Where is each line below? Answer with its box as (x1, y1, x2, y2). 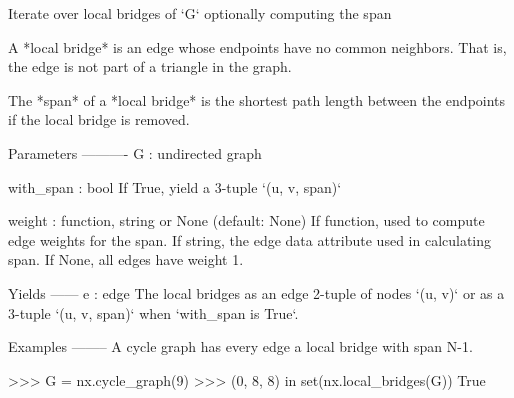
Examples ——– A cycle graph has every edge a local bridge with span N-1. (8, 336, 473, 357)
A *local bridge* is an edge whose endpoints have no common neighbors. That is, (8, 36, 507, 57)
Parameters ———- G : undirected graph (8, 142, 262, 163)
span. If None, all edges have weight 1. (8, 249, 244, 270)
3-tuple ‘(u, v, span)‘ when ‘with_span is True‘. (8, 302, 299, 323)
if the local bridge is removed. (8, 109, 190, 130)
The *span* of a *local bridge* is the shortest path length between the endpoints (8, 89, 506, 110)
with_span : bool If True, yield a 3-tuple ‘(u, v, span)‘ (8, 176, 342, 197)
